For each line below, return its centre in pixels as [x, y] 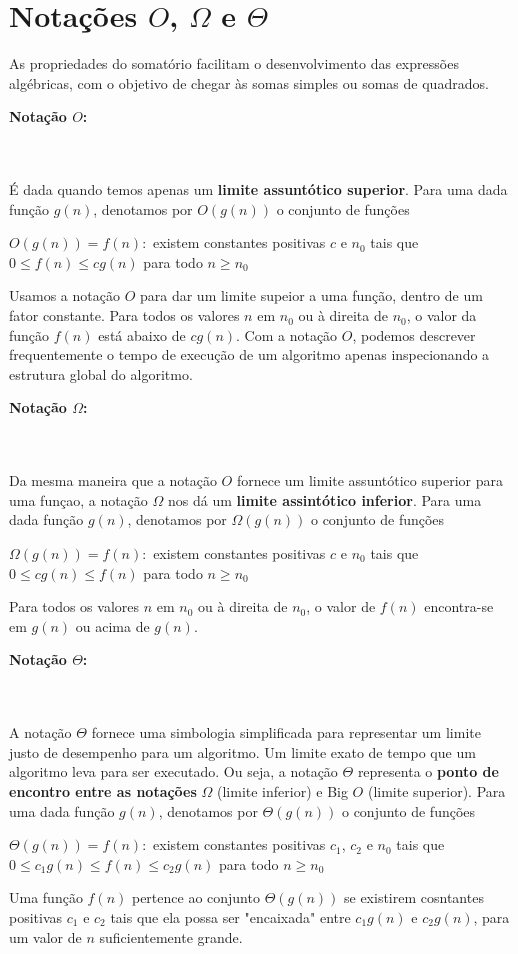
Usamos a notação [64, 295]
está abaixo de [142, 334]
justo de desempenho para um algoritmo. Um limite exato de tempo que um [242, 751]
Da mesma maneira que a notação [113, 480]
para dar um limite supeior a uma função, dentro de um [311, 295]
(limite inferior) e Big [282, 790]
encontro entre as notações [103, 790]
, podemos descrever [414, 334]
